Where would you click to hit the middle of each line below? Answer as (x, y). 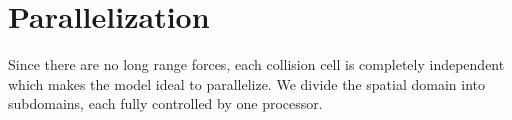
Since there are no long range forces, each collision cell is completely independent (256, 64)
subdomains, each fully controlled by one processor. (165, 103)
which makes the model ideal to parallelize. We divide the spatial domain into (246, 83)
